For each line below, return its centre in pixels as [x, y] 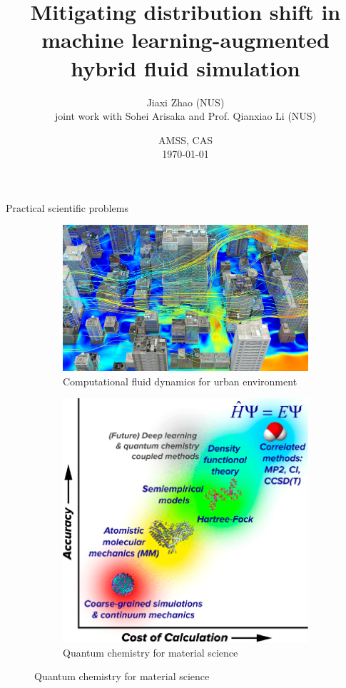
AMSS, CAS [185, 140]
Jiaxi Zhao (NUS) [185, 102]
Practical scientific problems [67, 207]
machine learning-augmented [185, 40]
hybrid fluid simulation [185, 67]
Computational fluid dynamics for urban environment [180, 381]
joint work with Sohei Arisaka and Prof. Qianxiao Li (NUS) [185, 116]
